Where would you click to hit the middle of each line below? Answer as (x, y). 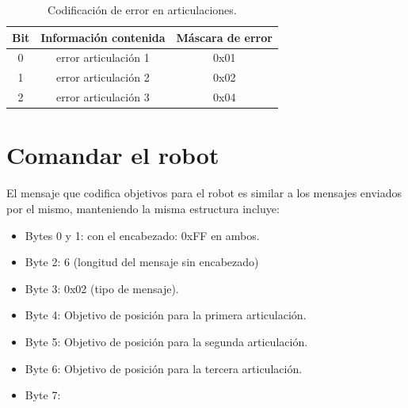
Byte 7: (43, 395)
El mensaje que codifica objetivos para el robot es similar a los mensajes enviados (204, 193)
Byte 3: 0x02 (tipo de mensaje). (102, 288)
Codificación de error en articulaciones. (142, 10)
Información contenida (103, 37)
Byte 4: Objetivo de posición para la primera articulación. (166, 315)
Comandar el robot (113, 155)
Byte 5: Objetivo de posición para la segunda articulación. (166, 341)
